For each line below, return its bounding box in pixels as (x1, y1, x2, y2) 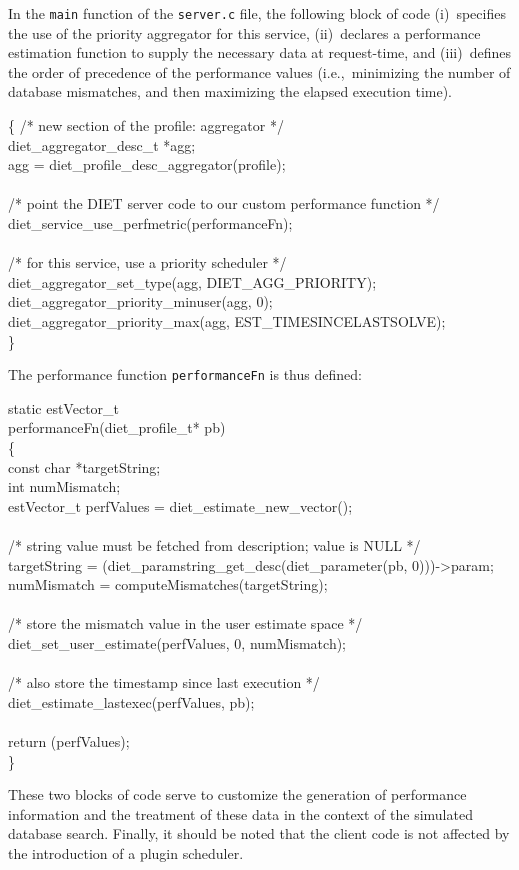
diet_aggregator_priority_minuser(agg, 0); (8, 291, 273, 312)
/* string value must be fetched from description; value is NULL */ (8, 534, 421, 555)
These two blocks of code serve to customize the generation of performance (8, 784, 467, 805)
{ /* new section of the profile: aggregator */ (8, 115, 284, 136)
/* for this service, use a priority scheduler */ (8, 252, 287, 273)
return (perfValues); (8, 730, 130, 751)
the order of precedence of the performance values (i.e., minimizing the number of (8, 61, 511, 82)
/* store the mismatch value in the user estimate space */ (8, 613, 363, 634)
